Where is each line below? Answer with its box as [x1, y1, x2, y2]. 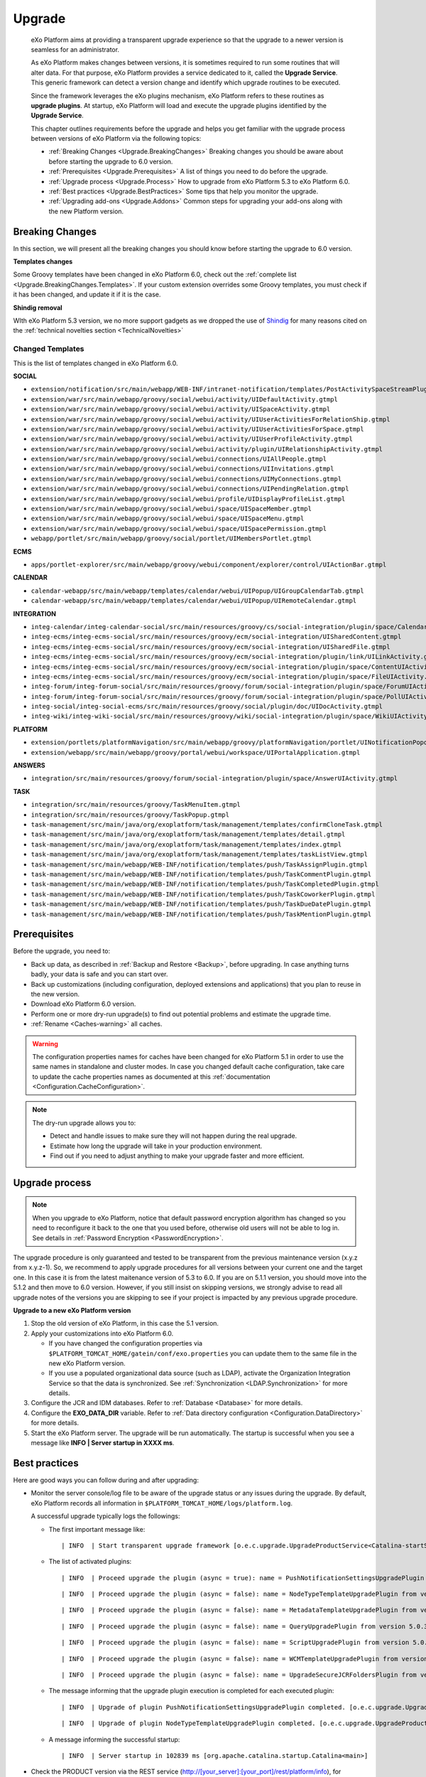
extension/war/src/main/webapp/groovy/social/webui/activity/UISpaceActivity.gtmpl [31, 405, 331, 414]
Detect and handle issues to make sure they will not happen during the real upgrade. [50, 1132, 297, 1140]
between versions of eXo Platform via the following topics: [31, 134, 202, 143]
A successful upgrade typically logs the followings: [31, 1512, 180, 1520]
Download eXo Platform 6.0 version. [31, 999, 136, 1009]
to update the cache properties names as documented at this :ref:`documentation [32, 1072, 271, 1080]
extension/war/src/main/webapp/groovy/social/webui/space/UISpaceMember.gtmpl [31, 505, 312, 513]
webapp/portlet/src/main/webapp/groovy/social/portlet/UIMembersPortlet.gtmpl [31, 535, 312, 543]
